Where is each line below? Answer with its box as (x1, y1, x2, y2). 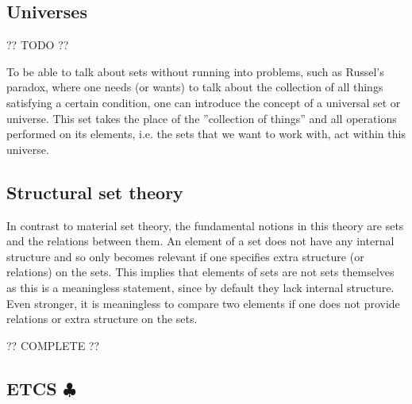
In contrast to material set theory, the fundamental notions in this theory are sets (6, 217, 404, 233)
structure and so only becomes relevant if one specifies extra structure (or (6, 248, 364, 264)
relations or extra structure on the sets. (6, 310, 198, 327)
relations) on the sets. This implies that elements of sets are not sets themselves (6, 264, 395, 280)
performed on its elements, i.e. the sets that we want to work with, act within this (6, 125, 406, 142)
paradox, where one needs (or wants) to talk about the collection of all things (6, 79, 383, 95)
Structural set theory (6, 179, 183, 204)
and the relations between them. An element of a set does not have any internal (6, 233, 395, 249)
